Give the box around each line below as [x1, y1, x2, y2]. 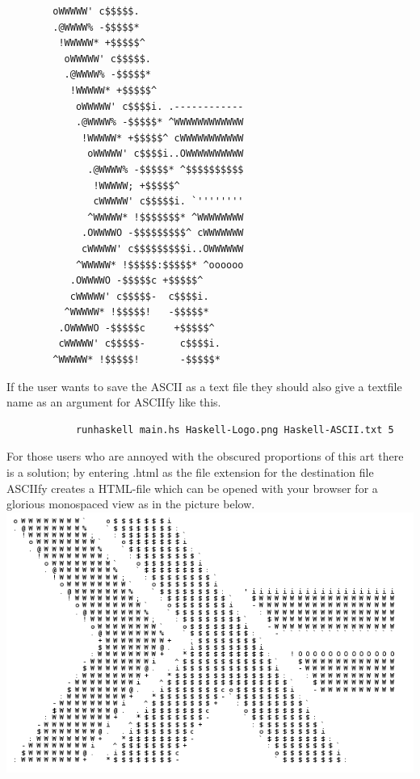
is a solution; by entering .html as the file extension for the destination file [6, 464, 374, 481]
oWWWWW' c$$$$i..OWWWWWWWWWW [87, 148, 244, 160]
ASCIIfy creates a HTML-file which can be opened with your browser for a [6, 479, 378, 496]
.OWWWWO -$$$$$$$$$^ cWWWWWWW [82, 227, 244, 239]
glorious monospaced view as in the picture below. [6, 495, 255, 512]
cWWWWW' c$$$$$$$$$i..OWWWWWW [82, 242, 244, 255]
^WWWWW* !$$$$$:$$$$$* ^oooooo [75, 259, 244, 271]
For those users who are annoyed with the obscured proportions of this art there [6, 448, 404, 465]
